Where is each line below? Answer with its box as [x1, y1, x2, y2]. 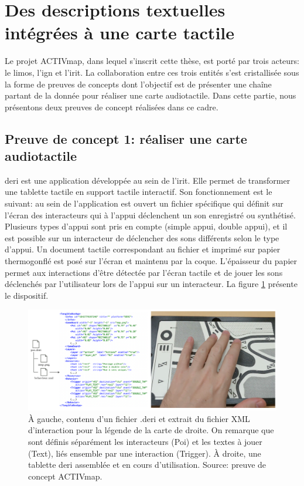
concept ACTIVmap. [28, 470, 103, 482]
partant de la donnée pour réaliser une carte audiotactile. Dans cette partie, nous [5, 89, 296, 102]
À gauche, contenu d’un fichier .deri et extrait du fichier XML [28, 412, 250, 424]
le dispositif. [5, 289, 49, 301]
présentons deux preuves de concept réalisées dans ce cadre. [5, 100, 218, 113]
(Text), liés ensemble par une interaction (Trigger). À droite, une [28, 447, 261, 459]
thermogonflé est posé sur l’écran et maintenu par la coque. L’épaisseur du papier [5, 255, 297, 267]
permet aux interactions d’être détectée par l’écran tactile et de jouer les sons [5, 266, 283, 278]
